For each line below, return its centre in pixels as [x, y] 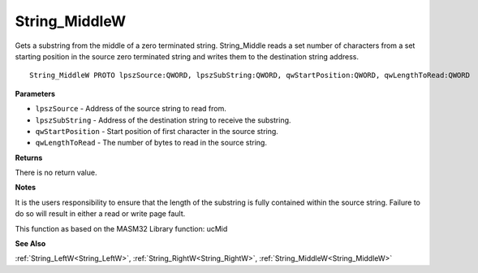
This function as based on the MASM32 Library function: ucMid [121, 228]
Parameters [35, 93]
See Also [30, 244]
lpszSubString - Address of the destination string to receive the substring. [163, 120]
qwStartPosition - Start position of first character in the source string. [157, 131]
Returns [29, 158]
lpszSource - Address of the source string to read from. [131, 109]
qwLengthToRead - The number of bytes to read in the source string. [151, 143]
